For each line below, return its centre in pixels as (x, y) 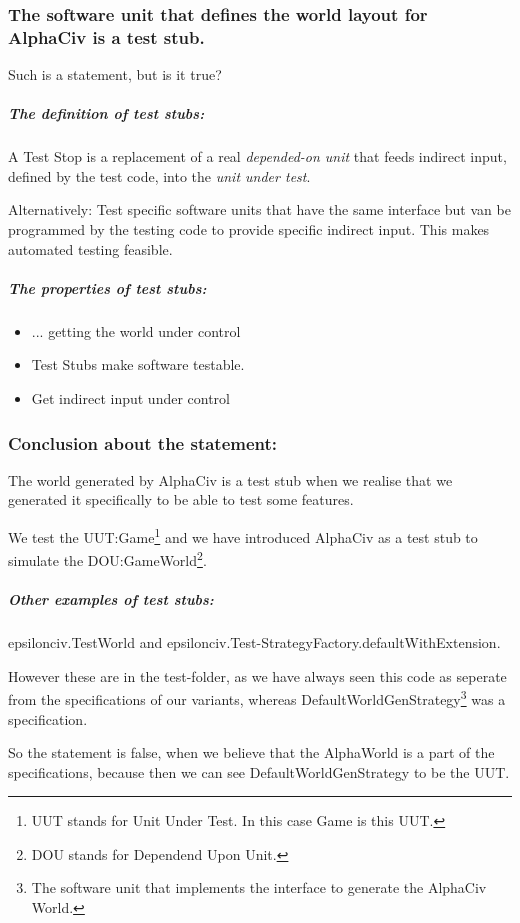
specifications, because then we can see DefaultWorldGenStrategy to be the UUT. (259, 771)
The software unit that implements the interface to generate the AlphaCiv (259, 887)
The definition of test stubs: (106, 113)
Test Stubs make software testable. (138, 364)
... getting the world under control (136, 330)
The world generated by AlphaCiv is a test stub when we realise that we (230, 479)
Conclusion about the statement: (143, 442)
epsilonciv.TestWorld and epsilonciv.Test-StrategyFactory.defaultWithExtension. (254, 642)
